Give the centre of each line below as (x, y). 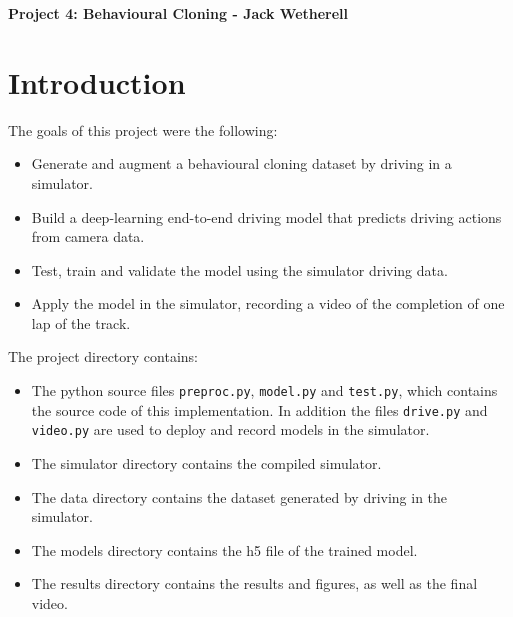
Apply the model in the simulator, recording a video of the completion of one (268, 303)
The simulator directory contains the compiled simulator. (206, 463)
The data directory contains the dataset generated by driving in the (239, 496)
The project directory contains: (103, 356)
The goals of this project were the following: (143, 129)
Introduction (97, 81)
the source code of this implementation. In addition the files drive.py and (259, 409)
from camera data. (88, 236)
